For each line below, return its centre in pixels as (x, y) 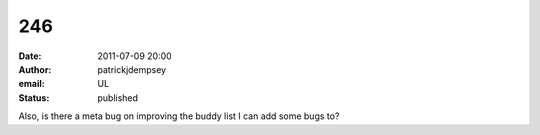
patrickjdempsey (132, 69)
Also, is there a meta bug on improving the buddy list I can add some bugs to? (179, 116)
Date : (30, 56)
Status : (34, 97)
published (118, 97)
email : (31, 84)
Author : (35, 69)
